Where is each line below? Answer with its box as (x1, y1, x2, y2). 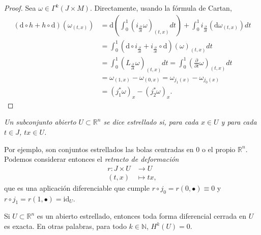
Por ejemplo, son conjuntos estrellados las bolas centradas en (4, 143, 194, 154)
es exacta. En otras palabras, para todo (4, 221, 127, 231)
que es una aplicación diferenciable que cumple (4, 182, 150, 193)
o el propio (201, 143, 236, 154)
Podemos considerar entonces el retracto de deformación (4, 154, 179, 164)
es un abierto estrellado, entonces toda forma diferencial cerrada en (37, 211, 246, 221)
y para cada (221, 116, 257, 127)
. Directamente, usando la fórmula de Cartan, (90, 3, 232, 13)
